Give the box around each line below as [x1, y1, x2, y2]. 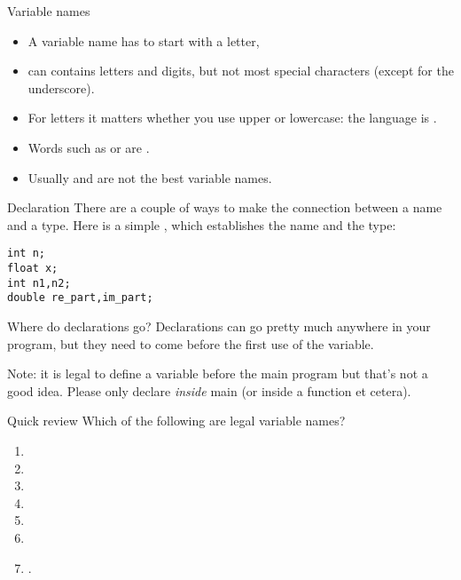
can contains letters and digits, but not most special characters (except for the [27, 61, 454, 80]
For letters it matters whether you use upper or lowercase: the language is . [27, 108, 437, 127]
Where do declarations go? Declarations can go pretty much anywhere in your [7, 316, 431, 335]
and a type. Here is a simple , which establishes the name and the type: [7, 215, 396, 234]
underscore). [27, 78, 95, 97]
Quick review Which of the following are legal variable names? [7, 411, 346, 430]
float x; [7, 262, 59, 274]
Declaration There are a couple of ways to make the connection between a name [7, 198, 442, 217]
